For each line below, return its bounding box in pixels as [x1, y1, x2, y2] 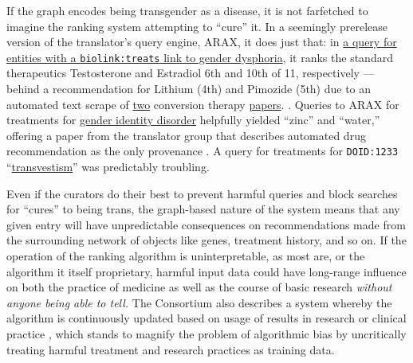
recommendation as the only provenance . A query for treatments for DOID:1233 [6, 142, 399, 159]
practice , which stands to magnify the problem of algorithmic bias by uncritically [6, 326, 407, 342]
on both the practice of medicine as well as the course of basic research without [6, 279, 392, 295]
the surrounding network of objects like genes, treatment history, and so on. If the [6, 232, 407, 248]
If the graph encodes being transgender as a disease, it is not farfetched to [6, 2, 368, 18]
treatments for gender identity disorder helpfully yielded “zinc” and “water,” [6, 111, 380, 128]
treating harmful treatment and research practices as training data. [6, 341, 335, 357]
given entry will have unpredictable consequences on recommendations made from [6, 216, 406, 232]
